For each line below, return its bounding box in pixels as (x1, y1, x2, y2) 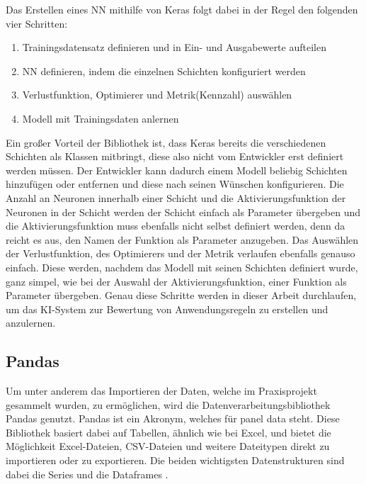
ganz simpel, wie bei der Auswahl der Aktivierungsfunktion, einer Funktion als (6, 274, 347, 288)
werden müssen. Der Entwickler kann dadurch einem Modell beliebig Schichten (6, 162, 348, 177)
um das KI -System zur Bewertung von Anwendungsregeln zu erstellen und (6, 301, 328, 316)
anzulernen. (6, 315, 56, 330)
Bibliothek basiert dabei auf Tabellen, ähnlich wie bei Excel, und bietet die (6, 424, 331, 439)
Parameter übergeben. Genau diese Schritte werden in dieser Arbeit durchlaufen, (6, 288, 357, 303)
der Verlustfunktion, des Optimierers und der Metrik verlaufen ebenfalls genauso (6, 246, 355, 261)
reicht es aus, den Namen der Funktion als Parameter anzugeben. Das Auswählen (6, 232, 359, 247)
